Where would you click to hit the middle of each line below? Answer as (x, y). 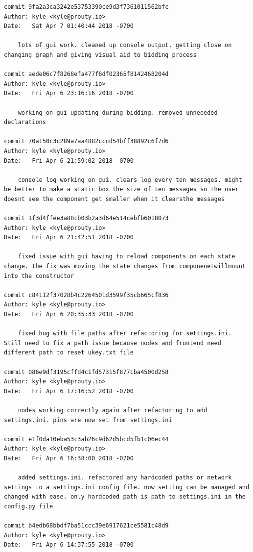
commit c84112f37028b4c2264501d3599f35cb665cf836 (86, 295)
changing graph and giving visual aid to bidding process (100, 55)
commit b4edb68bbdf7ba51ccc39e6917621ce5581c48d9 (86, 526)
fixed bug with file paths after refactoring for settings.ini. (125, 334)
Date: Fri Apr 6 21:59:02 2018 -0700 (69, 161)
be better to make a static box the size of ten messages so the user (121, 189)
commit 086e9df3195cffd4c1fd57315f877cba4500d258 (86, 372)
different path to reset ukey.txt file (69, 353)
